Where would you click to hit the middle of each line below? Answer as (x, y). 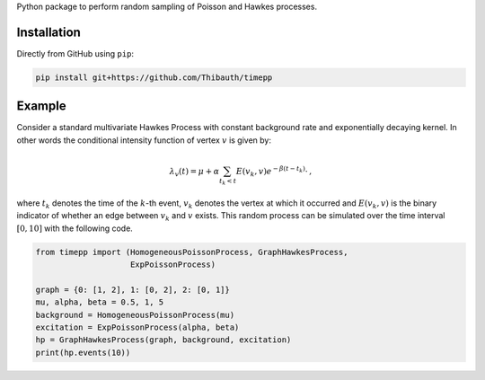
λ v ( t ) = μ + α (194, 172)
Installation (48, 32)
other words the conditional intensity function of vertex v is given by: (144, 140)
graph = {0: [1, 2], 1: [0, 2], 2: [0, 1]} (133, 289)
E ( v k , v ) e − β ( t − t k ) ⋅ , (274, 172)
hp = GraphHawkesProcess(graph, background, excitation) (163, 340)
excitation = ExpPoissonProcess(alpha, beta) (137, 327)
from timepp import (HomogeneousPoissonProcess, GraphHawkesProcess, (192, 252)
